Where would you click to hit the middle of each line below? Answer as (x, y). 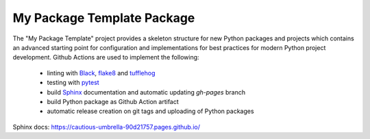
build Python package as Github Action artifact (113, 101)
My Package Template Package (104, 18)
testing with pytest (73, 83)
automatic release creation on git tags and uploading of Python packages (150, 111)
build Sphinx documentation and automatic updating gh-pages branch (146, 92)
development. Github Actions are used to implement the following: (106, 58)
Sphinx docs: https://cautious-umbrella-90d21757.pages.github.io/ (106, 127)
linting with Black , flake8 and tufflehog (101, 73)
